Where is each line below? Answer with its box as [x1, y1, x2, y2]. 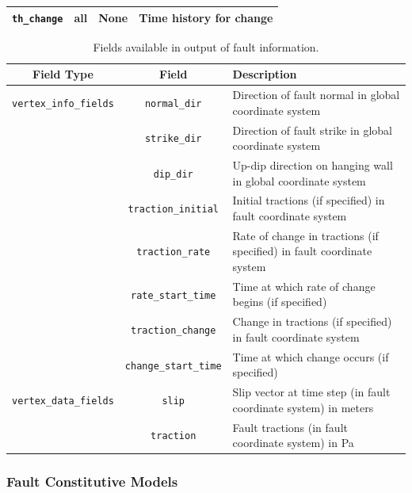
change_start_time [124, 360, 222, 372]
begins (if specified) [232, 293, 327, 310]
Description [232, 66, 297, 82]
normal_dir [144, 97, 202, 109]
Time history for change [139, 9, 273, 25]
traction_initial [128, 204, 219, 216]
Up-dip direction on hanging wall [232, 156, 393, 173]
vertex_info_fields [12, 97, 114, 109]
